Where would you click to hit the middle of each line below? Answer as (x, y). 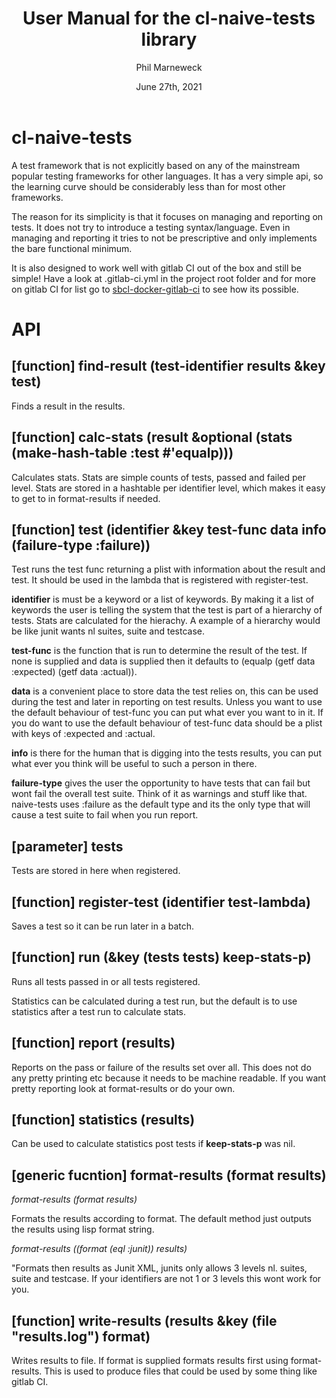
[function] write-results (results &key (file (144, 1320)
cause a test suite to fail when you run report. (105, 815)
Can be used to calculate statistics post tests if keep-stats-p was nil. (153, 1144)
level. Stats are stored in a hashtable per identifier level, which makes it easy (168, 488)
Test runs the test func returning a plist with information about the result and (168, 569)
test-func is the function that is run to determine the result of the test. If (159, 651)
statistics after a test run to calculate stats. (99, 1011)
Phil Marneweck (169, 67)
